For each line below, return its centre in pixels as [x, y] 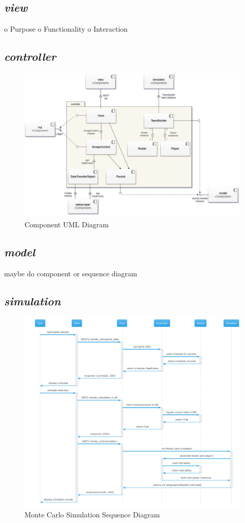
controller [30, 56]
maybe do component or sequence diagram [71, 273]
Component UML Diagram [67, 224]
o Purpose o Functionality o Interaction [66, 29]
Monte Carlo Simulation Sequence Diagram [92, 515]
